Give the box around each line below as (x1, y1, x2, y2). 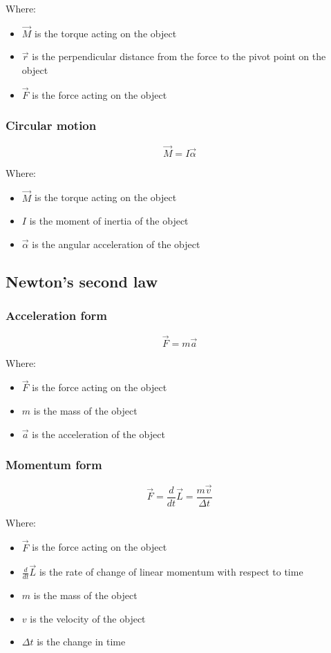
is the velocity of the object (30, 611, 146, 625)
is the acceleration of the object (32, 426, 165, 441)
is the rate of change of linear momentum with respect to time (39, 565, 303, 579)
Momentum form (6, 456, 102, 473)
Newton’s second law (6, 270, 158, 292)
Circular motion (6, 117, 97, 134)
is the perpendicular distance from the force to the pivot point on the (32, 49, 326, 64)
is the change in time (37, 634, 126, 649)
